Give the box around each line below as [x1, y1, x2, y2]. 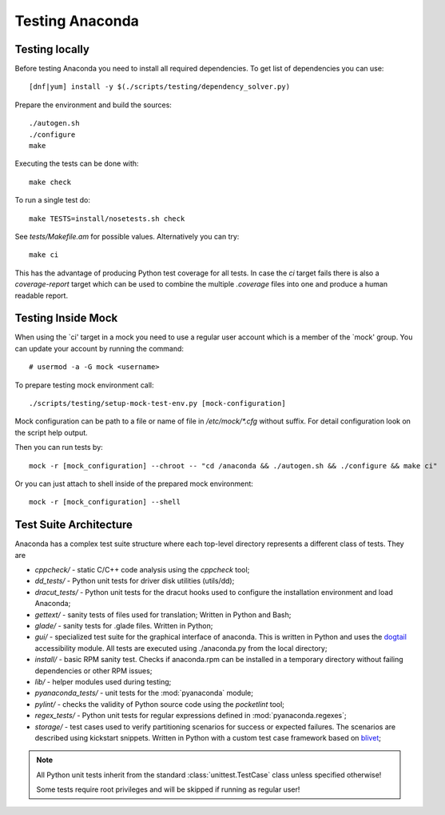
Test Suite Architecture [14, 518, 133, 532]
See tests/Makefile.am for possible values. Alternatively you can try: [14, 231, 240, 241]
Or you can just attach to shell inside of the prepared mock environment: [14, 479, 253, 488]
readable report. [14, 291, 68, 300]
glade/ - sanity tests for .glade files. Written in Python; [34, 620, 213, 630]
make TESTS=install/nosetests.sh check [29, 214, 185, 223]
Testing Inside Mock [14, 311, 118, 325]
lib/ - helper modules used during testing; [34, 676, 172, 686]
